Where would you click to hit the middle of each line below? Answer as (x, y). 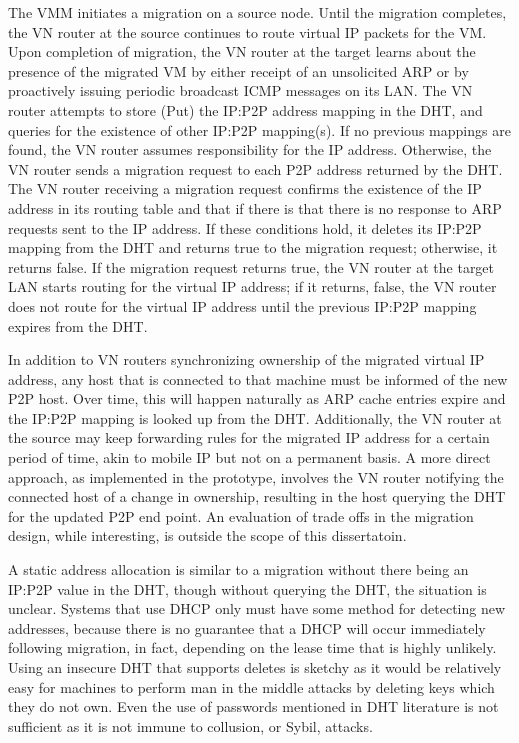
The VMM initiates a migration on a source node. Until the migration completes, (257, 12)
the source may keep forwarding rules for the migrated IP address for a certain (249, 437)
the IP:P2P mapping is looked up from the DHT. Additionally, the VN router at (255, 417)
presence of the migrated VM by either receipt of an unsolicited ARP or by (238, 70)
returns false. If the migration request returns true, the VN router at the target (251, 266)
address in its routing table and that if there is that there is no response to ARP (255, 207)
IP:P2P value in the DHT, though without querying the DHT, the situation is (247, 588)
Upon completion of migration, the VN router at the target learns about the (242, 51)
